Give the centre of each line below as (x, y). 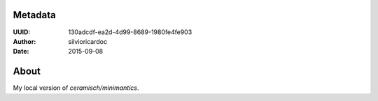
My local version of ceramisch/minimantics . (76, 88)
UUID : (22, 32)
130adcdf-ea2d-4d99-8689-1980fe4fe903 (130, 32)
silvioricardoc (88, 41)
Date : (21, 52)
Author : (24, 41)
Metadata (34, 15)
